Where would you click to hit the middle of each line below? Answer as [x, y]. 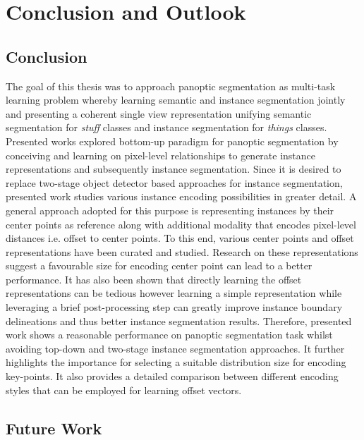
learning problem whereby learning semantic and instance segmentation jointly [176, 100]
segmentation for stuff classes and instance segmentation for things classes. [166, 127]
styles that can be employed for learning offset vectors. [124, 390]
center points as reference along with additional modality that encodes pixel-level [181, 224]
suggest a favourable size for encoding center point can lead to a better [159, 265]
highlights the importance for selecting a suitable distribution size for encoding [176, 362]
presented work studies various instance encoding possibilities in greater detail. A [181, 196]
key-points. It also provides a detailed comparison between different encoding [172, 376]
